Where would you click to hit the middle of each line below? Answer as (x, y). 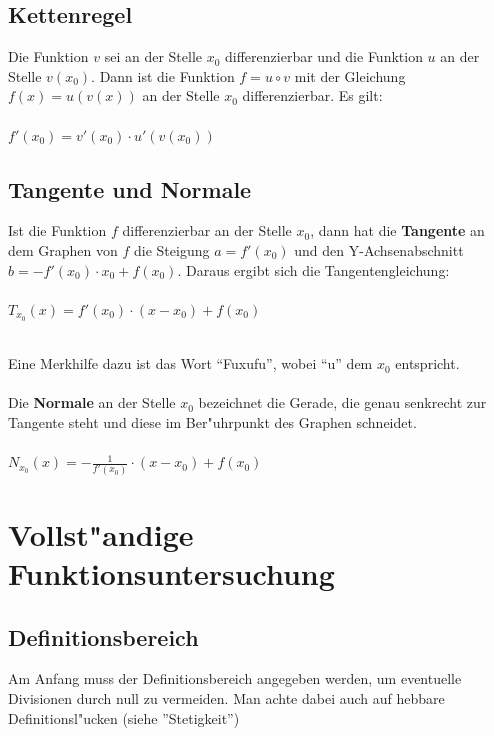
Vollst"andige (101, 533)
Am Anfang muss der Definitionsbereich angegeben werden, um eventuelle (235, 678)
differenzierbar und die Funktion (324, 56)
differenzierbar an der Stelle (207, 230)
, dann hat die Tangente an (397, 230)
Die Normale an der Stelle (92, 402)
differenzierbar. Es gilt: (312, 95)
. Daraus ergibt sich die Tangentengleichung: (313, 269)
